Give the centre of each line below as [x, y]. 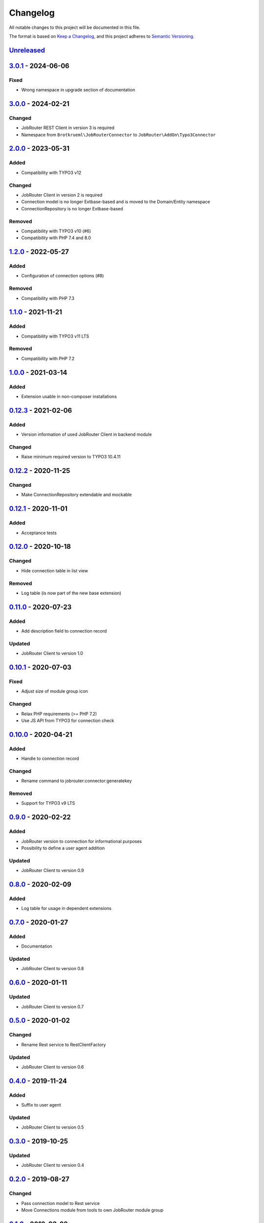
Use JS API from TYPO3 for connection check [68, 720]
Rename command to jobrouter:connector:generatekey [77, 781]
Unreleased [27, 50]
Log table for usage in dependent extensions [66, 908]
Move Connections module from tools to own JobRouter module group [92, 1210]
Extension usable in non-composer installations [69, 397]
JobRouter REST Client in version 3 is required [68, 128]
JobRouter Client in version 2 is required [62, 195]
